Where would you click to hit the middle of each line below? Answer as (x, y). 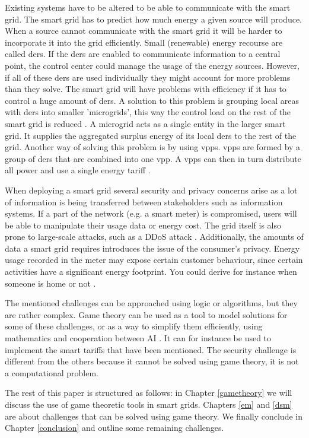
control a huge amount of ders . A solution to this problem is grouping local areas (152, 100)
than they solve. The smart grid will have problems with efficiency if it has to (146, 89)
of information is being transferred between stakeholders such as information (144, 201)
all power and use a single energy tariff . (78, 170)
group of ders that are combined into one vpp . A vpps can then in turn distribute (153, 158)
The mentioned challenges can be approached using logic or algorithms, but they (151, 303)
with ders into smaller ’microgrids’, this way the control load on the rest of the (148, 112)
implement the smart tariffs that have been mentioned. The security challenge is (151, 349)
